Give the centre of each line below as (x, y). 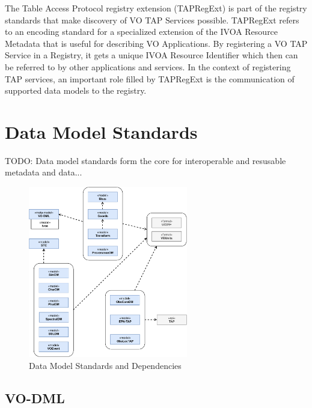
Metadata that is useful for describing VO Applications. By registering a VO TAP (156, 43)
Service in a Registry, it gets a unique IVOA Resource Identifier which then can (151, 55)
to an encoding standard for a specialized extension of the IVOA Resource (142, 32)
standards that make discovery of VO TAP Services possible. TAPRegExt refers (152, 20)
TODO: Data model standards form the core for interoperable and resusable (145, 160)
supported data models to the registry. (76, 90)
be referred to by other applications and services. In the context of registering (148, 66)
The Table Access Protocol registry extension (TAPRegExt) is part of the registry (156, 8)
